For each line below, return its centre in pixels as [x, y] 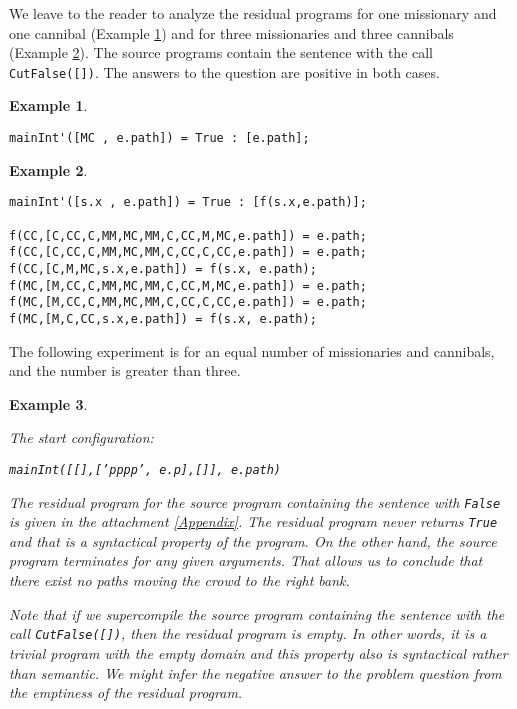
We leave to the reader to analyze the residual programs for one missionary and [253, 13]
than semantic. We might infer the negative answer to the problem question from [255, 672]
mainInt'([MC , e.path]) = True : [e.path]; [159, 138]
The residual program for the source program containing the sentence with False [255, 501]
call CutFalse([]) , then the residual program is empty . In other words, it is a [248, 633]
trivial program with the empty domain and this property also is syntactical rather [258, 652]
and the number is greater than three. [125, 370]
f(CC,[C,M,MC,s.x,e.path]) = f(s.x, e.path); [163, 268]
